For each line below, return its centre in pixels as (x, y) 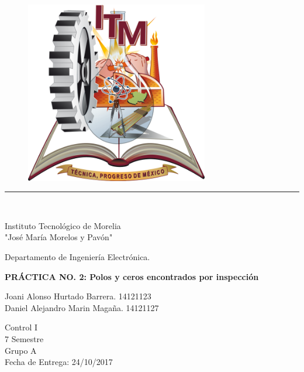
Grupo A (21, 350)
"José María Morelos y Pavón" (59, 237)
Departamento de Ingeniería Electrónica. (77, 257)
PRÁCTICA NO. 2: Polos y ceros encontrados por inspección (132, 276)
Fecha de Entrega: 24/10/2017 (59, 362)
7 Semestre (24, 338)
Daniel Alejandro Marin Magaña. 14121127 (82, 307)
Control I (21, 327)
